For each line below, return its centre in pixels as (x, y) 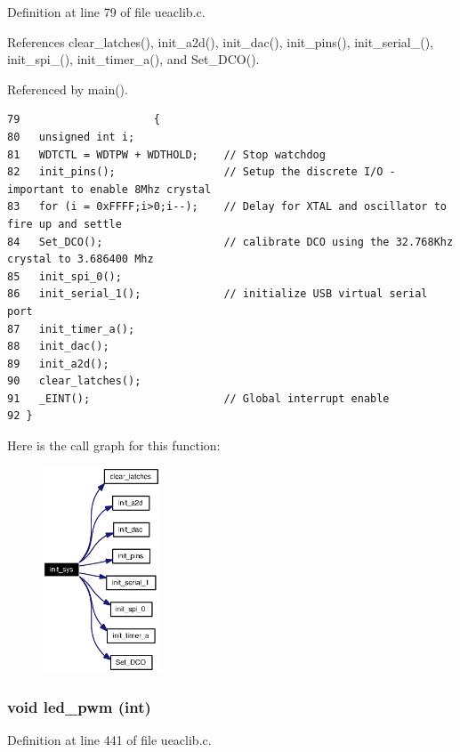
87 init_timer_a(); (71, 329)
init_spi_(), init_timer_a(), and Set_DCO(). (133, 59)
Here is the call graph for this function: (114, 445)
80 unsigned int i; (71, 137)
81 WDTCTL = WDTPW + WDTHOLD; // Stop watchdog (166, 154)
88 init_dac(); (58, 347)
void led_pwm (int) (79, 706)
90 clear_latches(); (74, 381)
